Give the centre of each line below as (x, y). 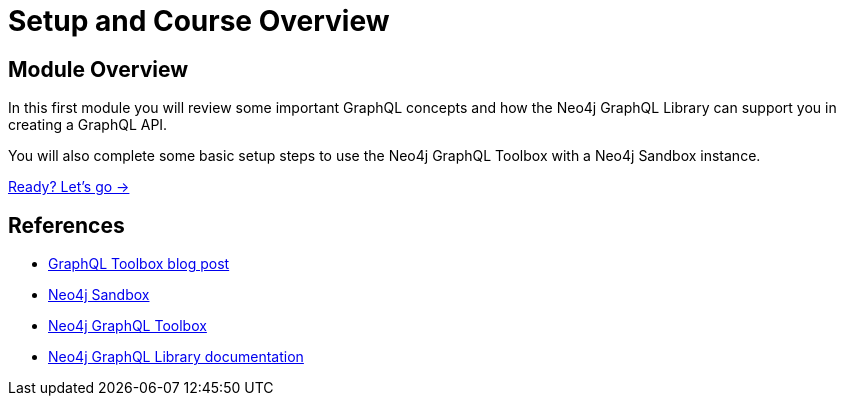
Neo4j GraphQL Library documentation (176, 357)
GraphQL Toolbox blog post (139, 264)
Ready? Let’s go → (69, 187)
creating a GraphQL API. (88, 125)
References (66, 225)
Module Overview (98, 69)
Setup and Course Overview (199, 21)
